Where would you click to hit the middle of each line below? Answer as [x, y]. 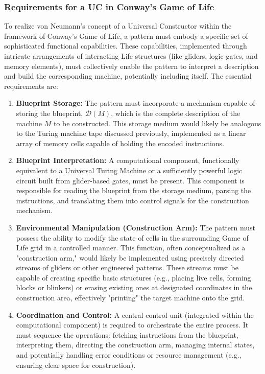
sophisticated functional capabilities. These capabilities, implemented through [126, 46]
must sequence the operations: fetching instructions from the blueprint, [127, 334]
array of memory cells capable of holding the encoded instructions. [120, 143]
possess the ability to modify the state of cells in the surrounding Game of [132, 237]
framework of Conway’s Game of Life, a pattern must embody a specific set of [126, 36]
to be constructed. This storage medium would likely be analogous [157, 123]
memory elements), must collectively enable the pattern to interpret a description [131, 66]
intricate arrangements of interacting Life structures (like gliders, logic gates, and [131, 56]
